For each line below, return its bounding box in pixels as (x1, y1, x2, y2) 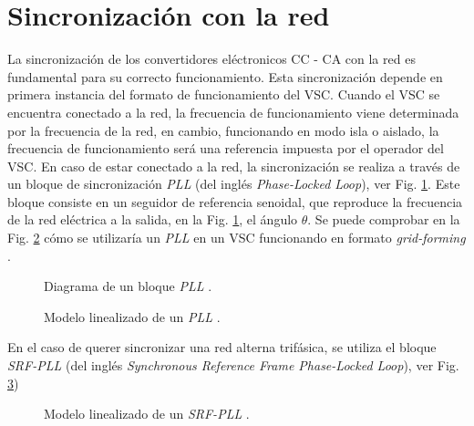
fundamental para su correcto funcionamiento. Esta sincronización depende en (7, 67, 443, 86)
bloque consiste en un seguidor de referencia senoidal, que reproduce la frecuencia (7, 192, 463, 211)
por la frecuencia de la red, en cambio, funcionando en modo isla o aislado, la (7, 120, 439, 140)
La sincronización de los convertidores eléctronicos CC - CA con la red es (7, 49, 416, 68)
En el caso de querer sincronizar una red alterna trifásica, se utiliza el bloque (7, 338, 437, 357)
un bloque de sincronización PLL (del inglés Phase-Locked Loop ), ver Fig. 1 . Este (7, 174, 460, 193)
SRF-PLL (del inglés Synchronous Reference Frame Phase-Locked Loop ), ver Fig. (7, 356, 459, 375)
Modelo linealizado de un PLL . (44, 307, 221, 326)
